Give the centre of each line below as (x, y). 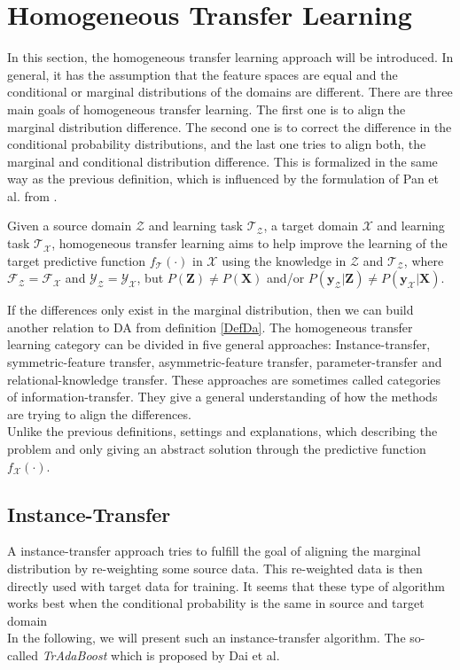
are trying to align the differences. (99, 413)
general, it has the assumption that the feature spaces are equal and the (203, 74)
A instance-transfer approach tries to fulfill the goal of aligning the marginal (214, 551)
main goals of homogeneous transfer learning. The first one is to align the (207, 109)
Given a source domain (70, 226)
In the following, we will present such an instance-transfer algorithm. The (207, 638)
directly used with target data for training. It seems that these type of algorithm (226, 585)
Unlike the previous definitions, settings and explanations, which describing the (222, 431)
